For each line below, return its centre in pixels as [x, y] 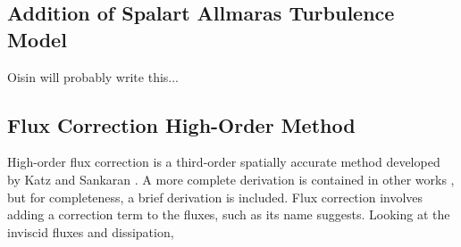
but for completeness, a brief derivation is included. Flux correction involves [215, 197]
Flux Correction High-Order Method [181, 124]
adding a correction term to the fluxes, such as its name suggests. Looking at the [229, 214]
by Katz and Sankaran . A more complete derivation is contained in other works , [231, 179]
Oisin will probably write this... [93, 76]
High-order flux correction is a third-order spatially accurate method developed [224, 162]
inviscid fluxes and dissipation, [91, 231]
